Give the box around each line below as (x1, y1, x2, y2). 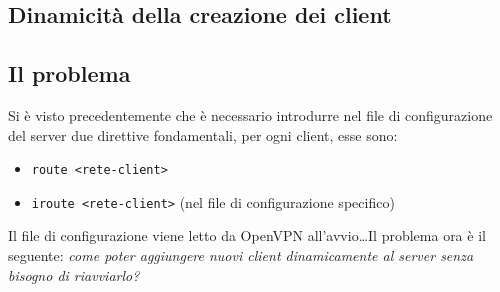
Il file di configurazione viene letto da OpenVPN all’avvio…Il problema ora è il (8, 225, 486, 246)
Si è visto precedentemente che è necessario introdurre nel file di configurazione (8, 104, 493, 125)
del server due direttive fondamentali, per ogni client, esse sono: (8, 124, 398, 145)
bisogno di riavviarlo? (8, 264, 140, 285)
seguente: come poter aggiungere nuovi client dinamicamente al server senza (8, 245, 474, 266)
